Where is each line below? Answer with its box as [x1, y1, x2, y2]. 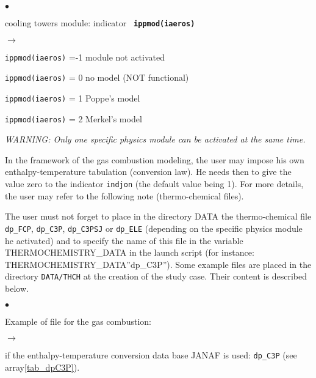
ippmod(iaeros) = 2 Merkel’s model [5, 112, 142, 125]
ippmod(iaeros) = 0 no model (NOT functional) [5, 71, 189, 84]
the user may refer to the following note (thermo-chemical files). [5, 189, 244, 202]
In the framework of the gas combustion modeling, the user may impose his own [5, 153, 304, 166]
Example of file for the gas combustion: [5, 314, 151, 327]
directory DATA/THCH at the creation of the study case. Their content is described [5, 270, 307, 283]
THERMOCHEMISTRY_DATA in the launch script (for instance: [5, 246, 254, 259]
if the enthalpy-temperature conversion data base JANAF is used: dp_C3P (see [5, 349, 297, 361]
